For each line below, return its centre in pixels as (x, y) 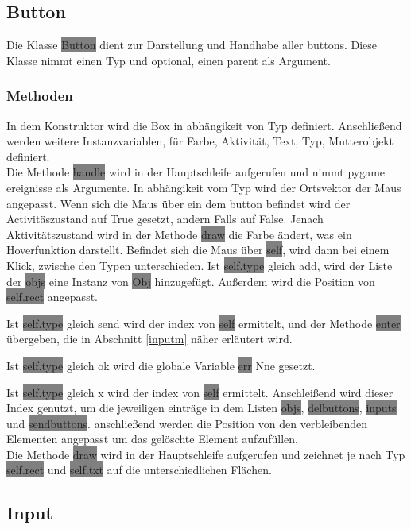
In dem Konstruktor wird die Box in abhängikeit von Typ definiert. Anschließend (204, 125)
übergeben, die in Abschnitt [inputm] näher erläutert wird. (149, 339)
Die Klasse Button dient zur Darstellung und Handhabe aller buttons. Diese (192, 45)
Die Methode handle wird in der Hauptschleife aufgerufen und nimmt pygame (196, 172)
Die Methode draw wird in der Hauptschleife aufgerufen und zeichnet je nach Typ (206, 454)
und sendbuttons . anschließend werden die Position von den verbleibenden (187, 423)
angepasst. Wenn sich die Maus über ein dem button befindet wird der (178, 203)
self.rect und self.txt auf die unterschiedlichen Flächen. (139, 470)
